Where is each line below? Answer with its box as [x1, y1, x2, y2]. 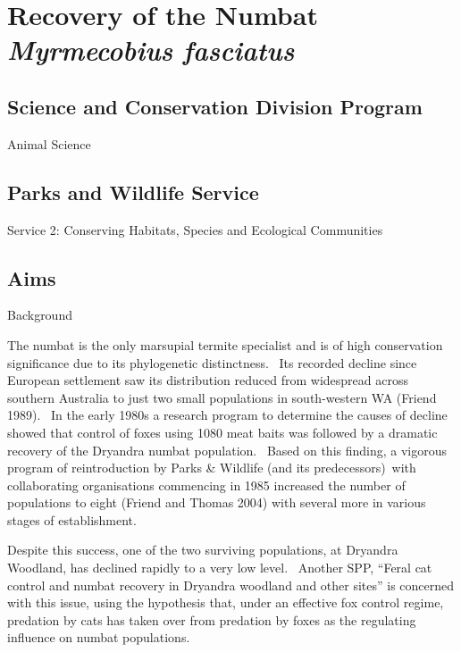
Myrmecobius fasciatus [7, 31, 295, 69]
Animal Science [7, 134, 91, 153]
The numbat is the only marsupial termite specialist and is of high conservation [7, 335, 443, 354]
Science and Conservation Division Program [7, 92, 423, 120]
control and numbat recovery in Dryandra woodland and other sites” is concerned [7, 575, 455, 594]
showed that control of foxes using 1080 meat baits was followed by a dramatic [7, 422, 438, 441]
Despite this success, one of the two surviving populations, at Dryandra [7, 540, 398, 559]
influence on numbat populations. [7, 628, 190, 647]
